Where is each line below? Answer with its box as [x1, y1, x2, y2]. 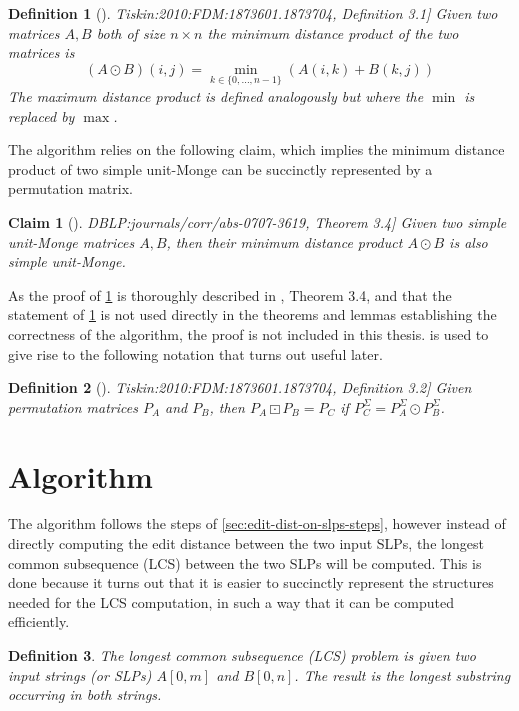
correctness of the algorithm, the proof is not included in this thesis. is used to [8, 323, 489, 344]
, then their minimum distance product [166, 231, 403, 252]
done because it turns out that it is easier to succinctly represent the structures [8, 572, 494, 593]
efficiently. [8, 611, 70, 632]
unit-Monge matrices [8, 231, 135, 252]
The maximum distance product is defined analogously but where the [8, 86, 424, 106]
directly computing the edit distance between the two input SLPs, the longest [8, 533, 484, 554]
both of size [96, 22, 166, 43]
